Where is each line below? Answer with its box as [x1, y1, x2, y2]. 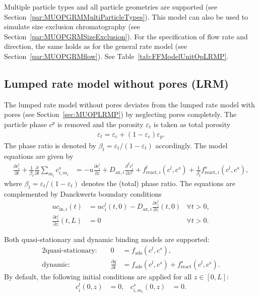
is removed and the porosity [57, 118, 144, 129]
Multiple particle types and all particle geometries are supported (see [4, 2, 218, 12]
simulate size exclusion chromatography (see [4, 21, 140, 32]
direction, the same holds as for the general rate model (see [4, 41, 187, 51]
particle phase [4, 118, 47, 129]
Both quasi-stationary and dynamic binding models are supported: [4, 233, 210, 244]
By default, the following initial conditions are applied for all [4, 271, 192, 281]
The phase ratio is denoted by [4, 140, 96, 151]
